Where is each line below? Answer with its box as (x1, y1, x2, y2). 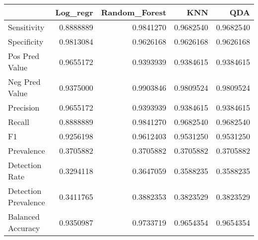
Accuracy (8, 222, 40, 234)
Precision (8, 102, 40, 113)
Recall (8, 116, 29, 127)
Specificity (8, 36, 44, 47)
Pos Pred (8, 50, 40, 61)
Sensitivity (8, 21, 45, 33)
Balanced (8, 211, 40, 222)
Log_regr (55, 6, 93, 18)
